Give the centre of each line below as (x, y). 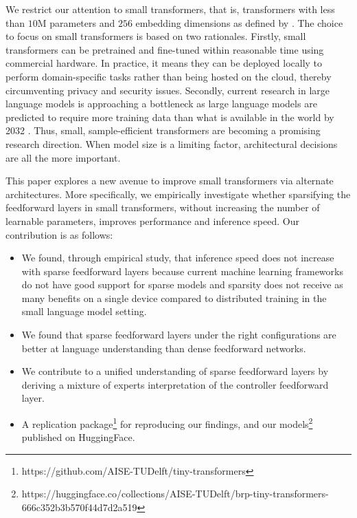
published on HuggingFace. (78, 437)
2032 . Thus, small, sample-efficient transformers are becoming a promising (163, 130)
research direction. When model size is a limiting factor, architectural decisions (172, 143)
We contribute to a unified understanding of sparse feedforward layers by (175, 371)
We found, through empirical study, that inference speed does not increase (178, 258)
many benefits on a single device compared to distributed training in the (174, 298)
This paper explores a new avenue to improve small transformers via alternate (170, 181)
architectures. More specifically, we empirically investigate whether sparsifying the (178, 194)
